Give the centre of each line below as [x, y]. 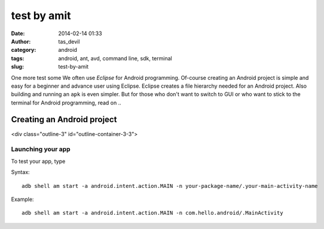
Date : [18, 33]
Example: [22, 199]
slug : [17, 67]
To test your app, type [38, 161]
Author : [21, 41]
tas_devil [69, 41]
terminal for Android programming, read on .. [66, 103]
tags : [18, 58]
